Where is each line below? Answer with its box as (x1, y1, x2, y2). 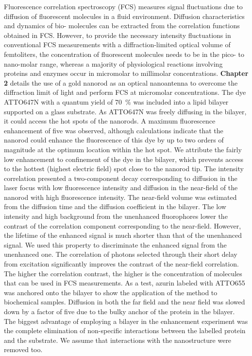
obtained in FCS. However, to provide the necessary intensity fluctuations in (4, 30, 231, 40)
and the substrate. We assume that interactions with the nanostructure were (4, 335, 232, 345)
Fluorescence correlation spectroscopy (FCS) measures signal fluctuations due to (4, 1, 243, 11)
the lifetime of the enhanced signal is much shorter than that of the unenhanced (4, 230, 242, 240)
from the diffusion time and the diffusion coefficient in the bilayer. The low (4, 201, 226, 212)
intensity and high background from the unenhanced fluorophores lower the (4, 211, 228, 221)
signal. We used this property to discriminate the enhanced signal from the (4, 239, 227, 249)
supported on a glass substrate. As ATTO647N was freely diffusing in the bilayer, (4, 106, 247, 116)
